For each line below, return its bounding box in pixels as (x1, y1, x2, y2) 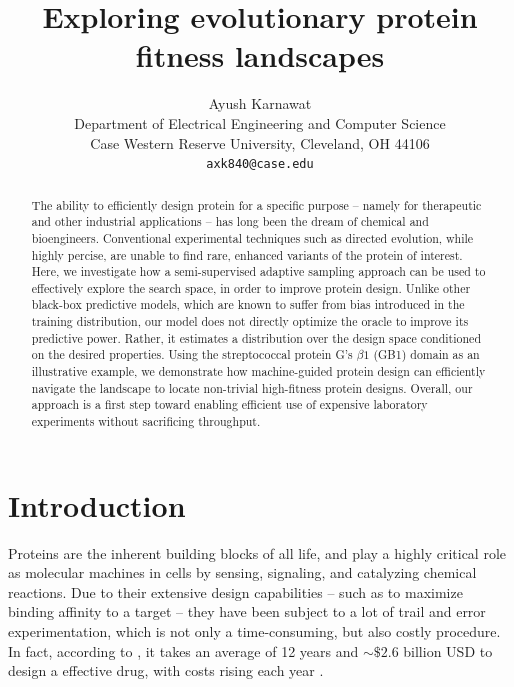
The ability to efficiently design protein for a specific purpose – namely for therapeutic (31, 196, 482, 213)
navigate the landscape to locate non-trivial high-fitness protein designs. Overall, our (31, 379, 473, 396)
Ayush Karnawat (208, 93, 312, 114)
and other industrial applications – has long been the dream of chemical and (31, 213, 429, 230)
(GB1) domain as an (373, 346, 480, 363)
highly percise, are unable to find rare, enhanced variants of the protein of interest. (31, 246, 463, 263)
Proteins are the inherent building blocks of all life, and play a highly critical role (8, 542, 506, 563)
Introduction (8, 484, 186, 525)
